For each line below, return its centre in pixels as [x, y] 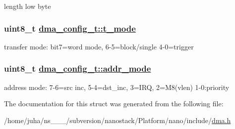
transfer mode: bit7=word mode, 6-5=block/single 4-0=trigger [99, 46]
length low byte [28, 6]
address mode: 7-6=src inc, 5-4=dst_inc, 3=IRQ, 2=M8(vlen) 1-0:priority [117, 87]
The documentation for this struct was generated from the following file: [114, 104]
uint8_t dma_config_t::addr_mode [78, 68]
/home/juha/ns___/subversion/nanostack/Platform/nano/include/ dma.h [117, 120]
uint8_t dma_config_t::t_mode [70, 28]
